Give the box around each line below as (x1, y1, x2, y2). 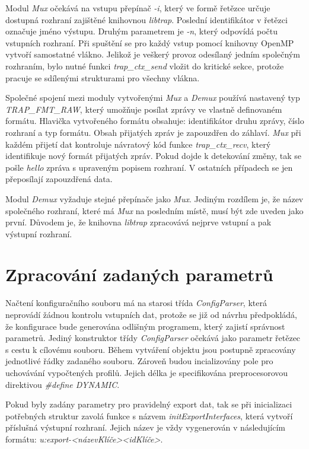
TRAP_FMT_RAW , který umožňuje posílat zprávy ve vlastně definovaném (5, 103, 282, 115)
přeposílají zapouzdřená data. (5, 173, 113, 185)
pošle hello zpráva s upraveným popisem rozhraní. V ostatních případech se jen (5, 161, 293, 173)
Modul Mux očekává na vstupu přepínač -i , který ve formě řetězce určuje (5, 2, 270, 14)
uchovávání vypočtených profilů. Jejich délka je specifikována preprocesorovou (5, 366, 288, 378)
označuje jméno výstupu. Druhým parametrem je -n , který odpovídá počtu (5, 25, 278, 37)
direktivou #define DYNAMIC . (5, 378, 120, 390)
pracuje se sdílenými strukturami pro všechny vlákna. (5, 71, 200, 84)
